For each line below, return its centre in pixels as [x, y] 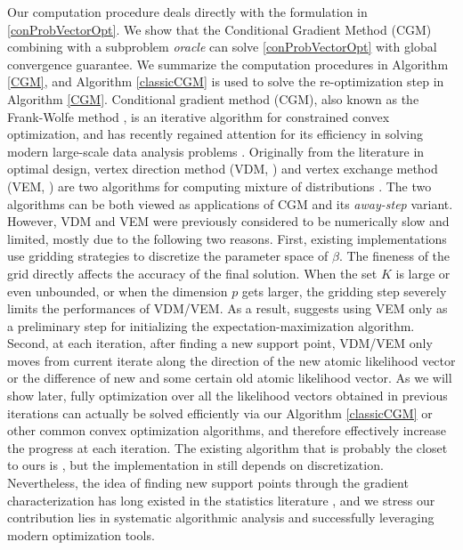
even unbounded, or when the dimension [118, 291]
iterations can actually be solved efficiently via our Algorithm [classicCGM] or [220, 412]
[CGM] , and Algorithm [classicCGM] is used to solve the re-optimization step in [226, 81]
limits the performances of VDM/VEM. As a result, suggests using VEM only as [227, 308]
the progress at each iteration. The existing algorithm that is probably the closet [227, 447]
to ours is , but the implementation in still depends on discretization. [195, 465]
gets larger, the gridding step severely [344, 291]
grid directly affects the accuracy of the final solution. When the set [192, 273]
